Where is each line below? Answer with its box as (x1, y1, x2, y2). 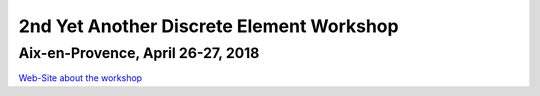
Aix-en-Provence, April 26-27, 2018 (18, 44, 260, 62)
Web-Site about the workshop (18, 72, 143, 84)
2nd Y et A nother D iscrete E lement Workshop (18, 15, 399, 37)
